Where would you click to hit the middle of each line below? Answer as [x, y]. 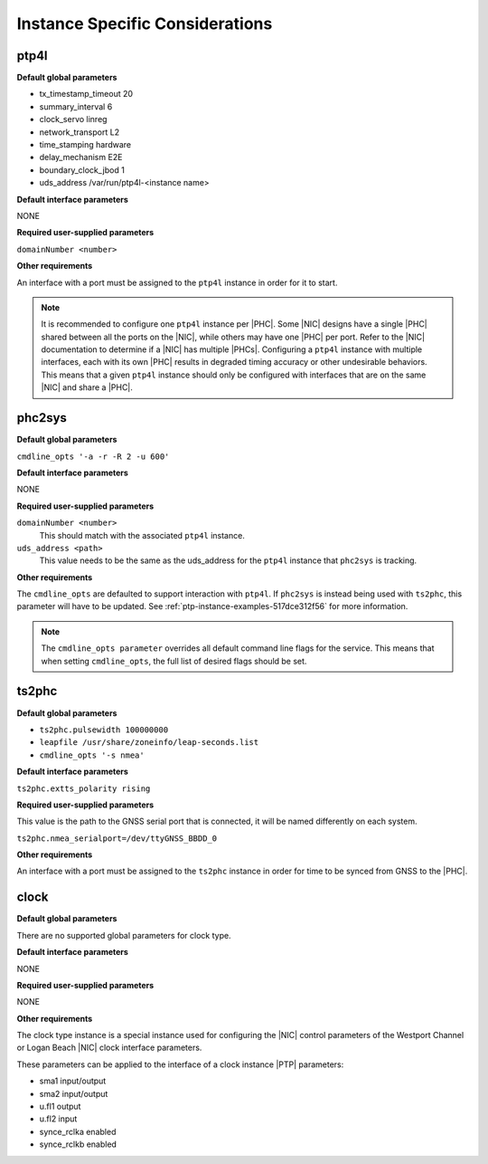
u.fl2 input [58, 1119]
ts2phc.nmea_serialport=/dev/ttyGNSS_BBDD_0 [117, 838]
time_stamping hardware [85, 145]
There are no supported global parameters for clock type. [124, 935]
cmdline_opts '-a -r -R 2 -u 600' [93, 456]
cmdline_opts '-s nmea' [92, 755]
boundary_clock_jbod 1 [82, 170]
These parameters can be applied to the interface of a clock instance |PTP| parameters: [180, 1064]
